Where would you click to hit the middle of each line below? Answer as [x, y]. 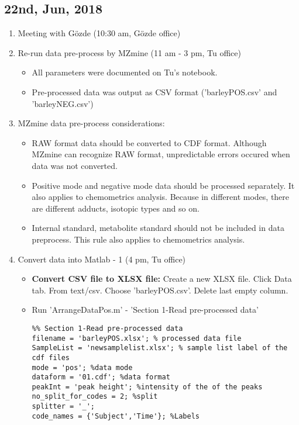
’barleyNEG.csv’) [63, 103]
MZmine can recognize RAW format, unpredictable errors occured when [161, 154]
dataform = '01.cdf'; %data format [101, 377]
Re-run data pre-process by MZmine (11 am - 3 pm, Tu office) [129, 52]
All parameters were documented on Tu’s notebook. [125, 72]
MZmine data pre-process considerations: [91, 123]
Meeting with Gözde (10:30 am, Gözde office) [99, 33]
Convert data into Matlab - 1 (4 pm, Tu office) [102, 259]
